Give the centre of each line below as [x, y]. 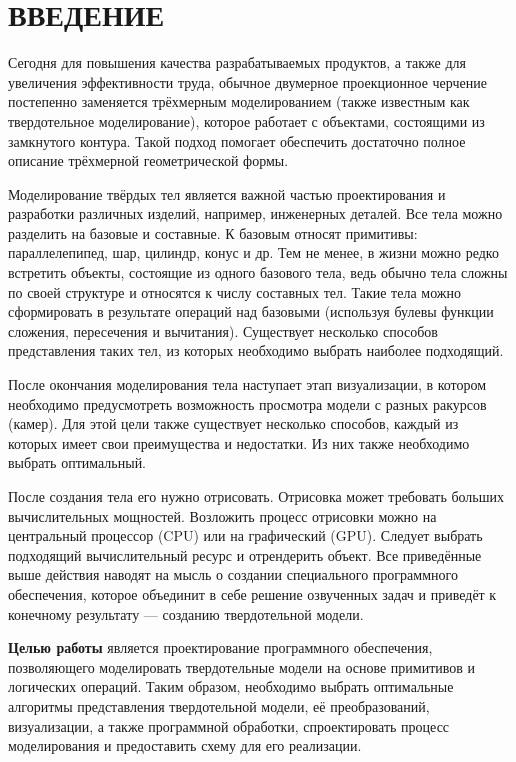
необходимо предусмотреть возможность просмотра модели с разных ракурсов [247, 403]
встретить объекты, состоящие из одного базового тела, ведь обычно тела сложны [258, 272]
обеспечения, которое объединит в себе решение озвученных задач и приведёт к [252, 593]
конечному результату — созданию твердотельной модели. [186, 613]
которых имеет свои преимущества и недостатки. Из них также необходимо [239, 442]
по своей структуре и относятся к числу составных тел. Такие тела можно [234, 291]
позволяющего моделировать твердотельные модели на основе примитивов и [242, 666]
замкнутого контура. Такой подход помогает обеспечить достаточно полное [237, 140]
